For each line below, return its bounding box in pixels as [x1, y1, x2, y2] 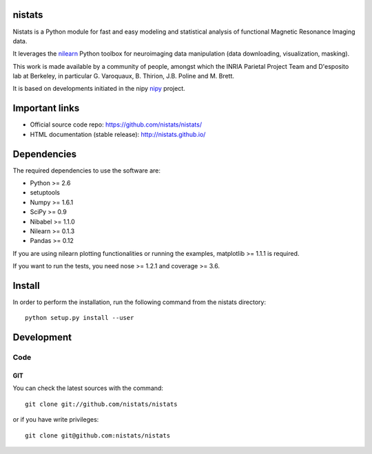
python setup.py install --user [25, 314, 134, 322]
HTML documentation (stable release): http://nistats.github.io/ [30, 130, 206, 138]
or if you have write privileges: [12, 415, 99, 424]
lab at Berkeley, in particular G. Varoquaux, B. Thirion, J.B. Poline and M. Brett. [12, 72, 234, 80]
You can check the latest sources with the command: [12, 384, 163, 392]
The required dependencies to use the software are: [12, 166, 161, 175]
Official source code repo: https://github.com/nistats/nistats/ [30, 120, 203, 129]
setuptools [30, 188, 60, 197]
